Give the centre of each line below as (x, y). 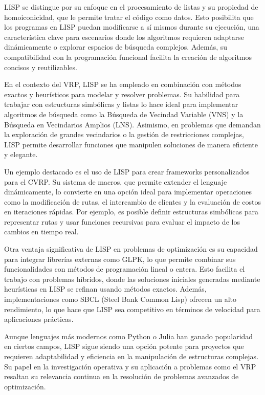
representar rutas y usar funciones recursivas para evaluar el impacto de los (122, 221)
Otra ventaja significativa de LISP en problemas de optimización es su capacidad (131, 249)
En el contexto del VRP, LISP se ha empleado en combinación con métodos (123, 84)
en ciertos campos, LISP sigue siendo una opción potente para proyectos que (124, 346)
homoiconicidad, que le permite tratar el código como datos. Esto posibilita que (129, 17)
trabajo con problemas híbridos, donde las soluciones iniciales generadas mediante (132, 279)
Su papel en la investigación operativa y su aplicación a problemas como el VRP (130, 366)
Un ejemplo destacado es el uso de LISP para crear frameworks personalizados (127, 171)
